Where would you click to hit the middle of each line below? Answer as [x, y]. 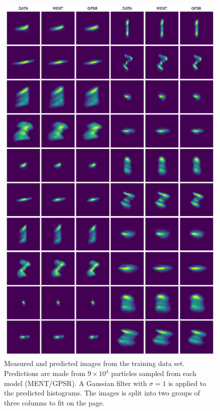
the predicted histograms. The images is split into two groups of [102, 393]
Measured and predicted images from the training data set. [94, 363]
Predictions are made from [45, 373]
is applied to [187, 383]
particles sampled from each [154, 373]
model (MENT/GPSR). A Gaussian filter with [75, 383]
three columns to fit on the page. [54, 402]
